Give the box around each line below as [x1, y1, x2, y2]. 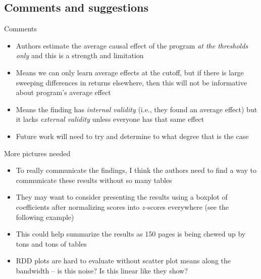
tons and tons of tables [16, 238, 87, 249]
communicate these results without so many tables [16, 174, 172, 185]
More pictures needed [4, 148, 71, 158]
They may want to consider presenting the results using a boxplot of [16, 192, 228, 202]
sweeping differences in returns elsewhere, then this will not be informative [16, 77, 247, 87]
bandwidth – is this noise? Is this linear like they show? [16, 265, 188, 275]
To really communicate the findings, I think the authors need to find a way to [16, 165, 257, 175]
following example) [16, 211, 74, 222]
